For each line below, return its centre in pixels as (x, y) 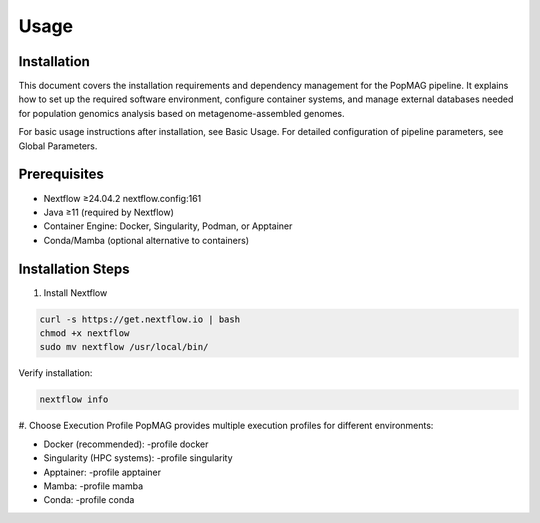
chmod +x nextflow (84, 333)
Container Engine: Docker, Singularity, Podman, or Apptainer (168, 226)
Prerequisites (61, 174)
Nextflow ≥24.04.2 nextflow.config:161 (122, 198)
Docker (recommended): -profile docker (126, 444)
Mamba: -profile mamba (93, 486)
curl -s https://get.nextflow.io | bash (139, 319)
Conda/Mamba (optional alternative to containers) (146, 240)
